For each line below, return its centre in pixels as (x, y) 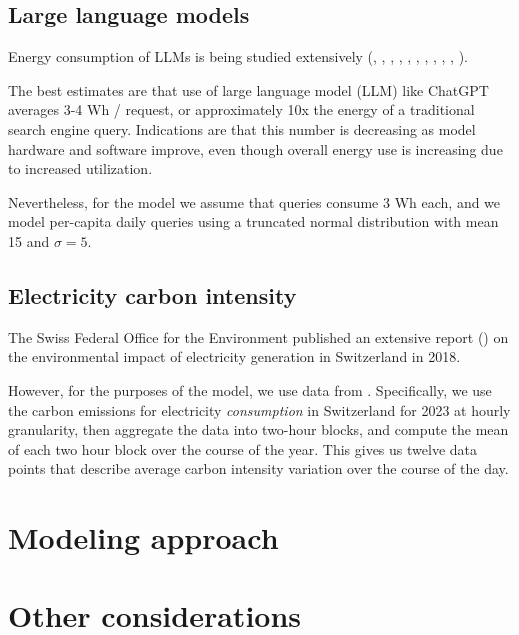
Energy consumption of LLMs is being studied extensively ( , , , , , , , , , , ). (238, 56)
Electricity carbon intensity (152, 294)
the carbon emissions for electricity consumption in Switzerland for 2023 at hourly (259, 409)
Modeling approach (143, 537)
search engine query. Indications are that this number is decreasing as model (242, 128)
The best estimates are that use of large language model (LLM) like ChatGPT (248, 89)
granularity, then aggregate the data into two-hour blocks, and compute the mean (258, 429)
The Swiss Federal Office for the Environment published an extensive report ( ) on (258, 336)
